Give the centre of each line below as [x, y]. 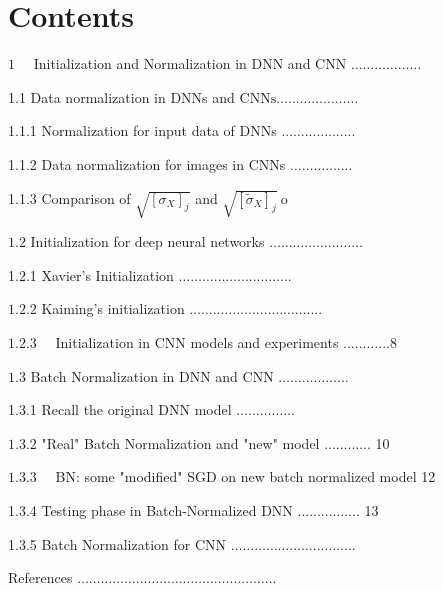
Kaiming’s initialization [113, 308]
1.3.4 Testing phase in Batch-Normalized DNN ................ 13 [193, 510]
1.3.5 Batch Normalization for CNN [117, 543]
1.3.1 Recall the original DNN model [120, 409]
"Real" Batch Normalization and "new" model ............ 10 [215, 442]
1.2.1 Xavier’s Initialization [91, 274]
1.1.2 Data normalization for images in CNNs [147, 163]
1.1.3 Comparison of [69, 197]
